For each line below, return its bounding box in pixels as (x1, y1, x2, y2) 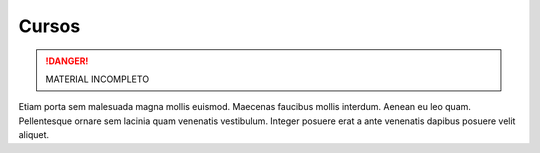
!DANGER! (45, 55, 89, 67)
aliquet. (18, 129, 50, 141)
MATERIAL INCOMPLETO (45, 73, 150, 85)
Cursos (18, 15, 81, 37)
